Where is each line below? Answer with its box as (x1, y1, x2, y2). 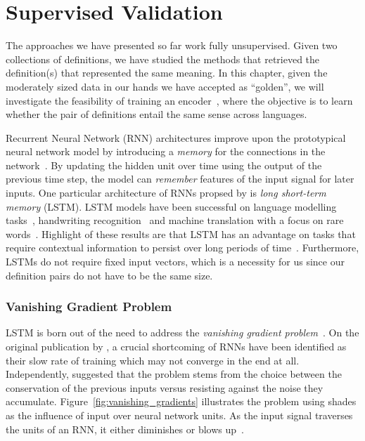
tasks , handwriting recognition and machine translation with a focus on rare (6, 213, 344, 228)
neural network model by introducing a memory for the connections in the (6, 144, 326, 159)
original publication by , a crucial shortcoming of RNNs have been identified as (6, 339, 347, 354)
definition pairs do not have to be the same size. (6, 268, 213, 282)
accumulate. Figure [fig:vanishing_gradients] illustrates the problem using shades (6, 394, 357, 409)
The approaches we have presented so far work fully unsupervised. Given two (6, 38, 338, 53)
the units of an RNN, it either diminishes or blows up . (6, 421, 244, 436)
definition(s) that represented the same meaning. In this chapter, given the (6, 65, 328, 80)
